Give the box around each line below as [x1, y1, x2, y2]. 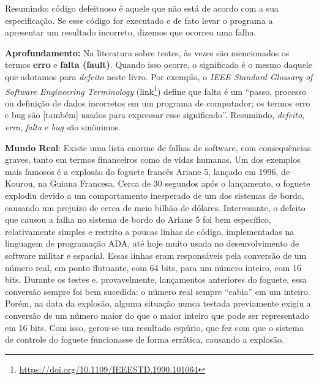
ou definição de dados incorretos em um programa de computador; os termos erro [5, 96, 310, 109]
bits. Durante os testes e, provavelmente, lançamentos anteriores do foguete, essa [5, 273, 307, 286]
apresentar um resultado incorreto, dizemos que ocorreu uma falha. [5, 26, 257, 39]
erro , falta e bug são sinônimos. [5, 121, 121, 133]
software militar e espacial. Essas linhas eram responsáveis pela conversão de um [5, 248, 307, 261]
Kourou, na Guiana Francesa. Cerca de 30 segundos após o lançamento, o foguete [5, 177, 310, 190]
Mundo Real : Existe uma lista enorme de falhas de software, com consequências [5, 141, 311, 154]
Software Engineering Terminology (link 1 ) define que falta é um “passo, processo [5, 83, 306, 97]
